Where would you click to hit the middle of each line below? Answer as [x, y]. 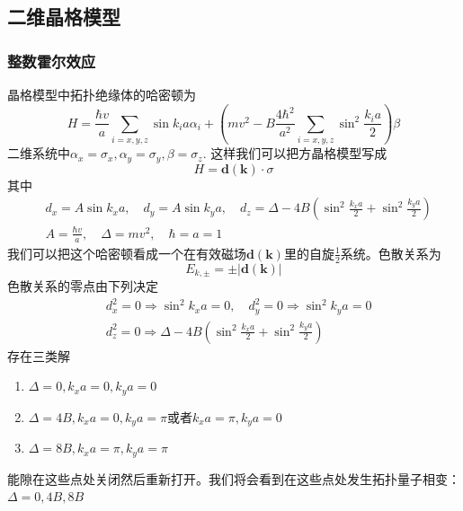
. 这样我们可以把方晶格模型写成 [295, 153]
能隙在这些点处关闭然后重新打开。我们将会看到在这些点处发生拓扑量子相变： [234, 478]
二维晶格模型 [64, 17]
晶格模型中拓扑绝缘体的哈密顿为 [102, 94]
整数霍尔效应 [52, 61]
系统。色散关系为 [391, 253]
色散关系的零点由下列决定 [83, 286]
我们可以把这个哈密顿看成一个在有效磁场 [127, 253]
